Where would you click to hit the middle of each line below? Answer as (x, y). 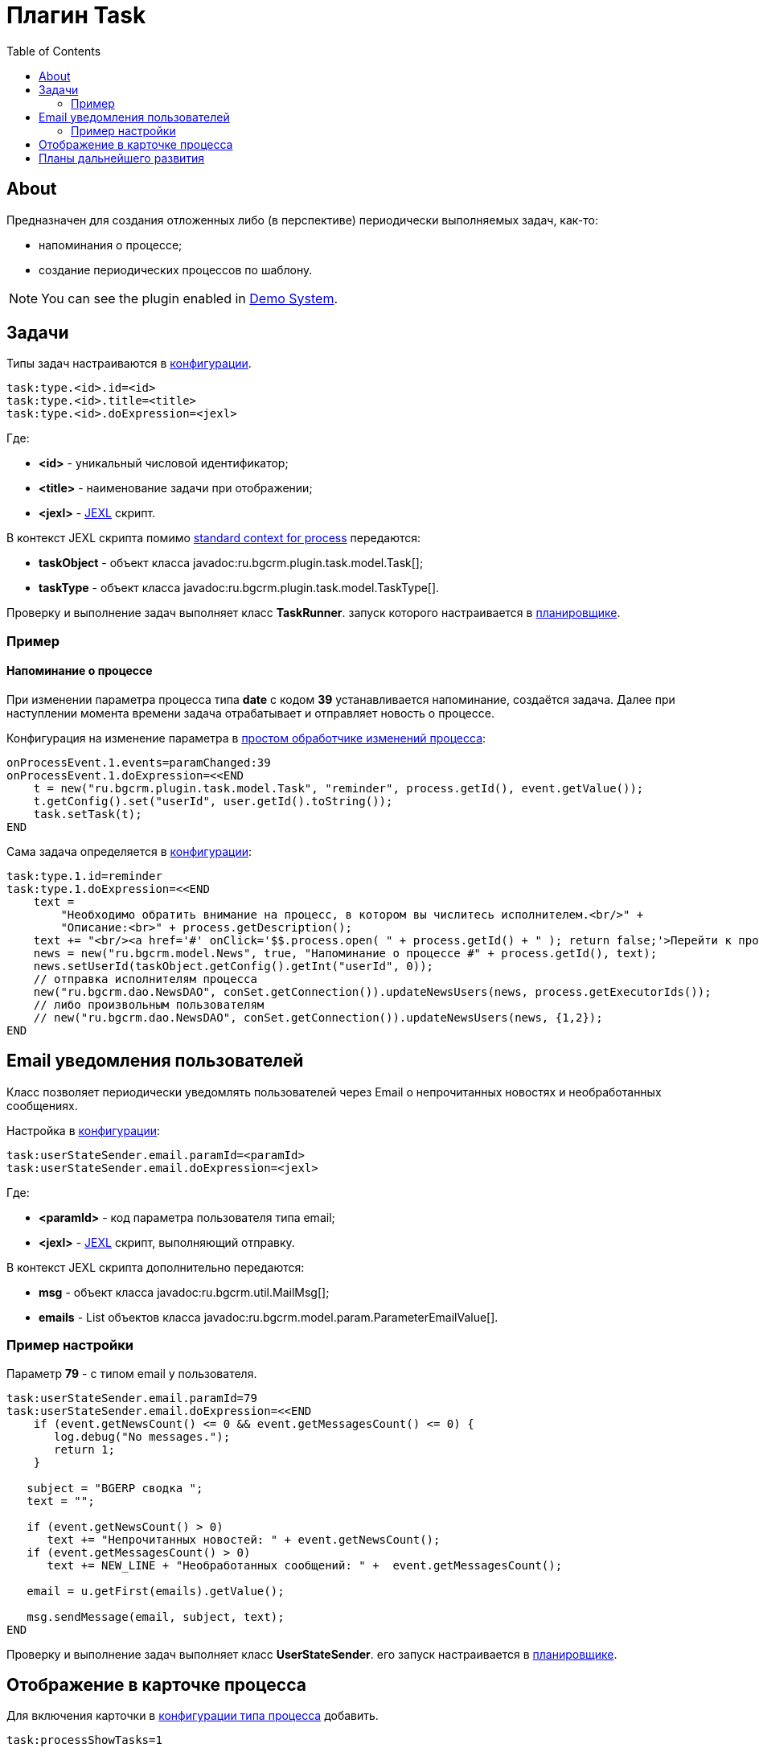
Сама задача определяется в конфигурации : (129, 852)
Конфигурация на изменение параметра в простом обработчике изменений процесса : (246, 738)
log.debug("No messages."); (142, 1436)
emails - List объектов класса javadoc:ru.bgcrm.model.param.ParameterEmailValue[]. (269, 1317)
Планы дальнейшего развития (122, 158)
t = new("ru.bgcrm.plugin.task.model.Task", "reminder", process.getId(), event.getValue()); (338, 789)
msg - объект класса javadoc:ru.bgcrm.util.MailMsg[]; (184, 1292)
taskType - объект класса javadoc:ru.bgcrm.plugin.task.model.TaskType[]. (239, 588)
